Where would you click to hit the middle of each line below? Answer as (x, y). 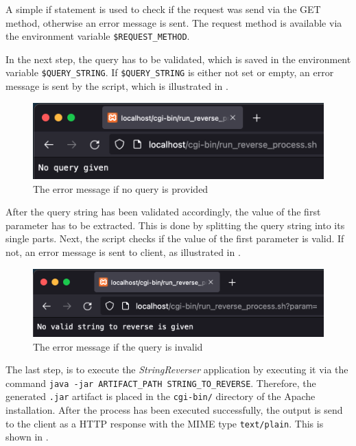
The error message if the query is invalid (118, 346)
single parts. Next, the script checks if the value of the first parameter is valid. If (175, 238)
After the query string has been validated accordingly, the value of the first (163, 212)
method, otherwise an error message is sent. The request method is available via (174, 22)
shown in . (27, 437)
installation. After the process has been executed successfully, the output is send (174, 410)
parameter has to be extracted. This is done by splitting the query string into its (175, 225)
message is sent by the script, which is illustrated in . (117, 86)
